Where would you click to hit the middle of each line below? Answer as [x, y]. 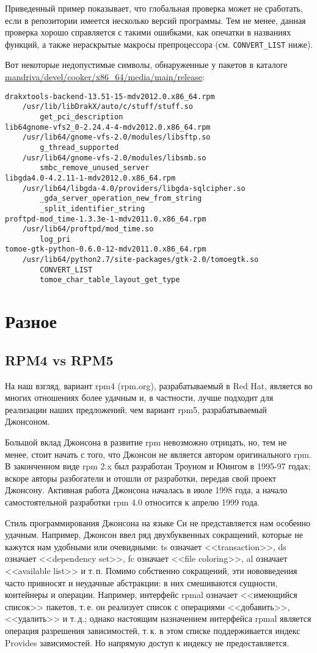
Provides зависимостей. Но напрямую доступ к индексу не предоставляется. [147, 642]
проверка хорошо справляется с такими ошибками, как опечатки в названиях [148, 32]
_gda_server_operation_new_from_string [121, 199]
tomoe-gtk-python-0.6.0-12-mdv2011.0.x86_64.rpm [106, 249]
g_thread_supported [79, 147]
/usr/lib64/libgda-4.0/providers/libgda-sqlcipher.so [134, 188]
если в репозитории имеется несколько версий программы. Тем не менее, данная [155, 20]
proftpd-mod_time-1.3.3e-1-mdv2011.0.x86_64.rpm [106, 219]
